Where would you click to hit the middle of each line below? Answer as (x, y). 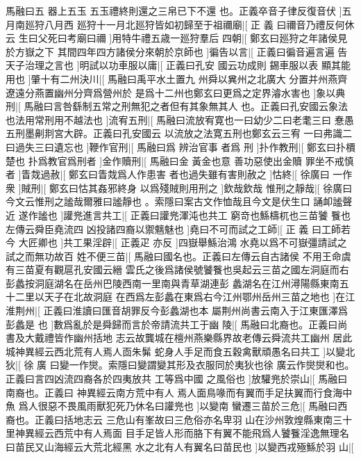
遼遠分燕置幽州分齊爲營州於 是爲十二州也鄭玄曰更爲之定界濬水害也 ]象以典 (176, 92)
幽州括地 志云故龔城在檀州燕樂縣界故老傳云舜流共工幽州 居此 (213, 338)
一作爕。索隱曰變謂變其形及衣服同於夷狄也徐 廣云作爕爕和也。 (212, 365)
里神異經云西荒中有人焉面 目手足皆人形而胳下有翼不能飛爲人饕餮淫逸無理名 (177, 433)
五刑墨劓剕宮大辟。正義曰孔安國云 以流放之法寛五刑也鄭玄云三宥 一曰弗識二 (179, 133)
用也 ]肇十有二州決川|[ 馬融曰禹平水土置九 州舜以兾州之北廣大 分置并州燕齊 (177, 78)
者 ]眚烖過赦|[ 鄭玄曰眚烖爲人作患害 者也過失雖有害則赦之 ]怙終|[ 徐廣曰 (168, 174)
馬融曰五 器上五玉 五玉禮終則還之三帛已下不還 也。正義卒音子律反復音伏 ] (174, 10)
